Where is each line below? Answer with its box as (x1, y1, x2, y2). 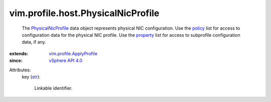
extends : (9, 50, 29, 56)
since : (9, 58, 23, 64)
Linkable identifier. (34, 85, 73, 91)
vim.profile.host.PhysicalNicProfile (9, 8, 160, 19)
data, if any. (22, 39, 46, 45)
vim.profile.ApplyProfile (49, 50, 98, 56)
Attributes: (9, 67, 31, 73)
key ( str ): (22, 73, 41, 80)
